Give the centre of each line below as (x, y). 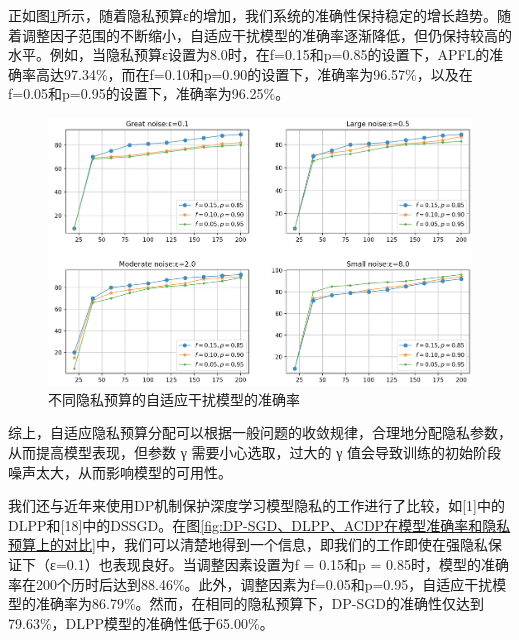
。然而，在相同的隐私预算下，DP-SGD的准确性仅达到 (309, 603)
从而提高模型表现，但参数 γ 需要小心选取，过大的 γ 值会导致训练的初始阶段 (255, 452)
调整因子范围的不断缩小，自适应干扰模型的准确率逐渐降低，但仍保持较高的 (266, 34)
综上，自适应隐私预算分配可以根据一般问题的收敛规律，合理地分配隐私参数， (260, 432)
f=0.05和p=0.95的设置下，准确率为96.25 (136, 93)
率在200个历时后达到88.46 (90, 583)
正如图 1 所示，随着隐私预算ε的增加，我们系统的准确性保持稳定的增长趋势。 (252, 15)
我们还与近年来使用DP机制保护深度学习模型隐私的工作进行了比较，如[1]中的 (257, 505)
